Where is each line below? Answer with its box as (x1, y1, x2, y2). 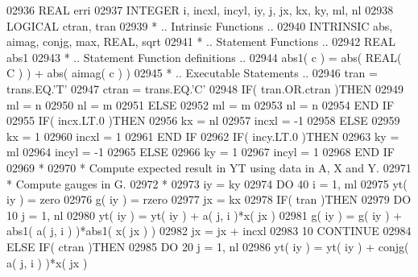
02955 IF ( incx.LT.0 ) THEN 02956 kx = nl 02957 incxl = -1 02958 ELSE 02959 (6, 112, 400, 129)
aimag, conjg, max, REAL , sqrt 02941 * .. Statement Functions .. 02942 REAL (6, 33, 396, 50)
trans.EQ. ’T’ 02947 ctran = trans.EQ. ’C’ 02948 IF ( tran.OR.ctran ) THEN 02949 (6, 80, 404, 97)
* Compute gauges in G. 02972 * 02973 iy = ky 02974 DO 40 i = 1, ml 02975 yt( (6, 175, 408, 192)
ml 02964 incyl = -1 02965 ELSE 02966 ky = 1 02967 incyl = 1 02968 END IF (6, 143, 395, 160)
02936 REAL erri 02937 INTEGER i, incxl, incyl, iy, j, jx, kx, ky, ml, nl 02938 (6, 2, 394, 18)
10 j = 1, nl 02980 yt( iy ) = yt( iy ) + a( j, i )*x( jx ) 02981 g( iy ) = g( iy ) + (6, 206, 403, 223)
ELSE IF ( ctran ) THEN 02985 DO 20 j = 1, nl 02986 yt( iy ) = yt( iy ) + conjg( (6, 238, 409, 254)
